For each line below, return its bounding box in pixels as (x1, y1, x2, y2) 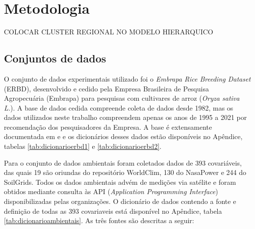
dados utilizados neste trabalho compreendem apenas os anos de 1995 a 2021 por (4, 112, 247, 122)
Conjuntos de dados (4, 51, 106, 66)
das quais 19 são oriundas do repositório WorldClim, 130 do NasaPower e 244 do (4, 167, 246, 177)
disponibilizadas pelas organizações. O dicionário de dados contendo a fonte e (4, 196, 236, 206)
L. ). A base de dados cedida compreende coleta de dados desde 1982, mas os (4, 102, 233, 113)
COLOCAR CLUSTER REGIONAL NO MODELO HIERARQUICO (4, 27, 213, 37)
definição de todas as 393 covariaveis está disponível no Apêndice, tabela (4, 205, 222, 216)
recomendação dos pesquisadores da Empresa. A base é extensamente (4, 121, 212, 132)
